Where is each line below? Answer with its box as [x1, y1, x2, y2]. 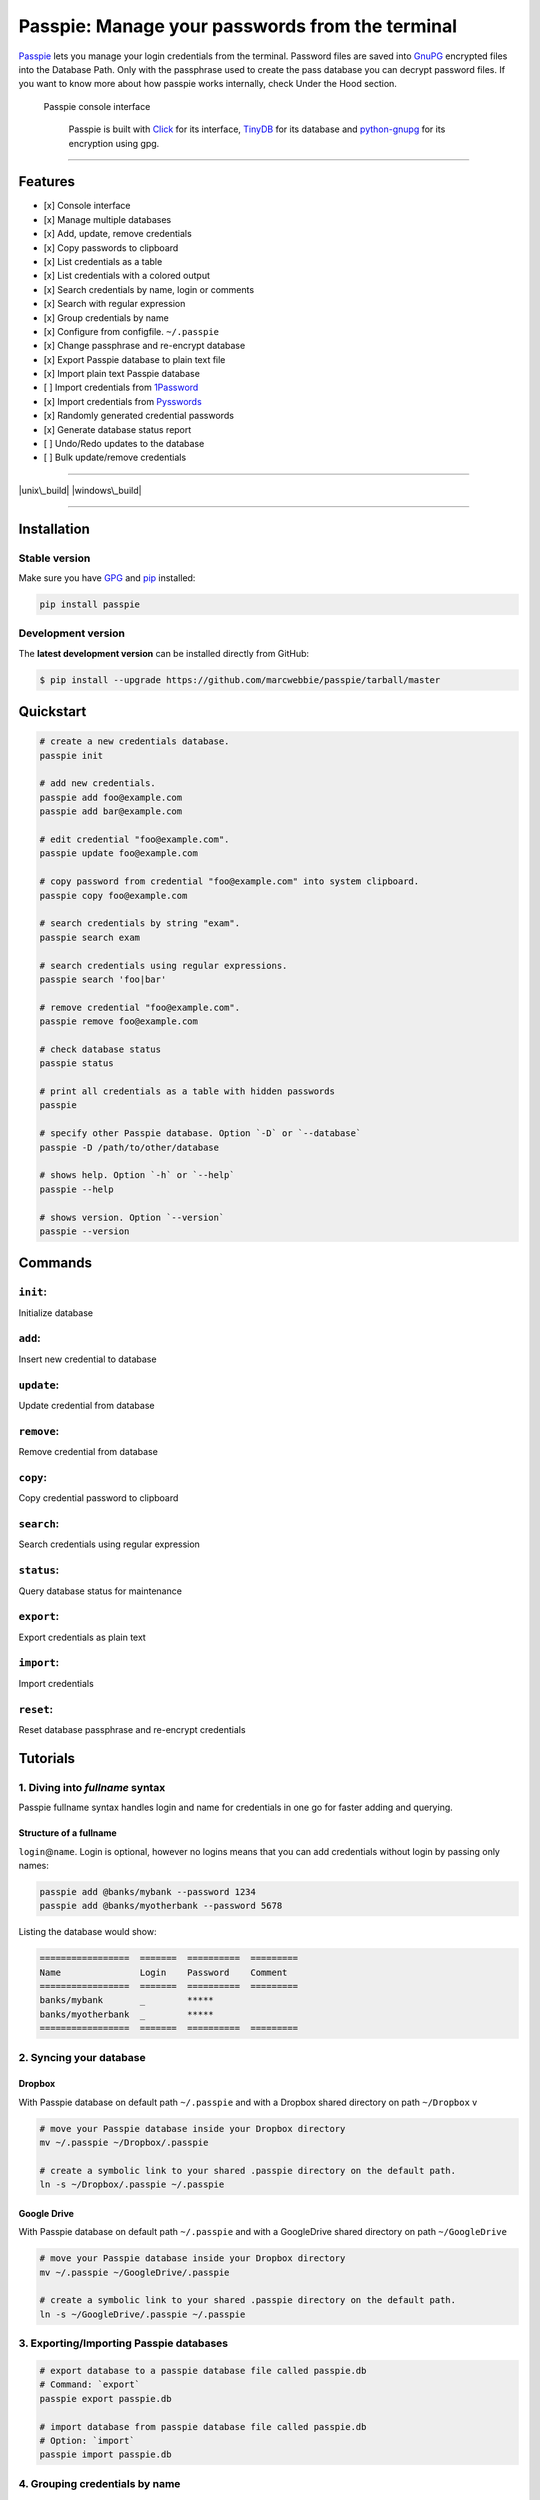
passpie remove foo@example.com [39, 1016, 199, 1027]
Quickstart [18, 703, 87, 720]
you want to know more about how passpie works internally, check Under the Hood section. [18, 78, 397, 90]
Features [18, 173, 75, 190]
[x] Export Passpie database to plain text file [43, 353, 226, 365]
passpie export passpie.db [39, 2393, 172, 2404]
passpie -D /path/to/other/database [39, 1141, 220, 1153]
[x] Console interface [43, 200, 131, 212]
